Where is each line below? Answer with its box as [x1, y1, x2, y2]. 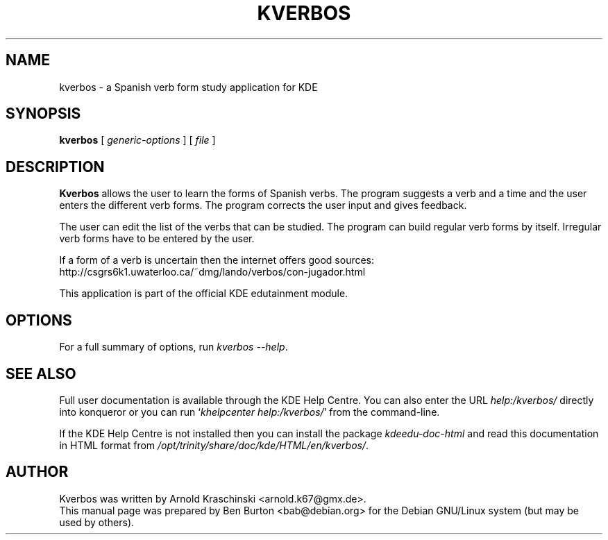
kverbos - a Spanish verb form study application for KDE [59, 81, 318, 93]
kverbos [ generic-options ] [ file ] [59, 134, 216, 146]
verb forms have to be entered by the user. [59, 233, 255, 245]
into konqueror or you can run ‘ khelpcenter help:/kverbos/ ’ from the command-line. [59, 405, 440, 418]
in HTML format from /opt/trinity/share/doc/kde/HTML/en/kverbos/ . [59, 439, 369, 451]
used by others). [59, 516, 135, 528]
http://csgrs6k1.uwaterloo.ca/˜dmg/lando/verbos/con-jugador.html [59, 266, 366, 278]
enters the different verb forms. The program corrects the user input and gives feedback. [59, 199, 467, 212]
